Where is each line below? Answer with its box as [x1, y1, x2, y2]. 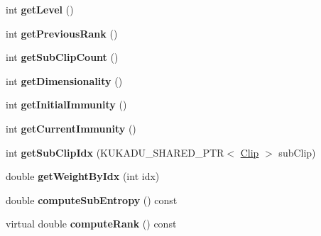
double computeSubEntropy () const [6, 192, 178, 207]
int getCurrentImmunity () [6, 120, 136, 135]
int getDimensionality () [6, 73, 123, 88]
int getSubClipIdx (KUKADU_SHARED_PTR [6, 145, 224, 159]
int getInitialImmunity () [6, 97, 127, 112]
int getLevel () [6, 2, 74, 16]
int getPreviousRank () [6, 26, 118, 40]
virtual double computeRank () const [6, 216, 177, 231]
